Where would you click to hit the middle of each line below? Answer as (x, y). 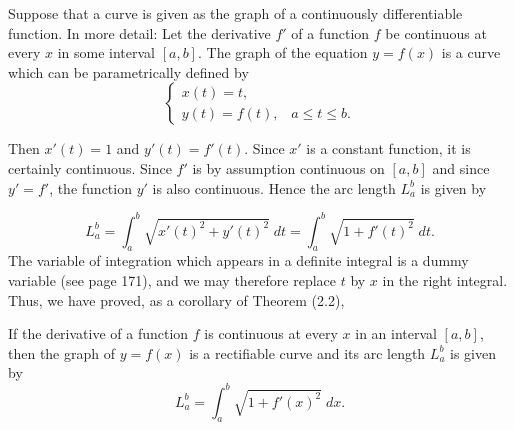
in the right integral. (445, 280)
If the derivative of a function (98, 333)
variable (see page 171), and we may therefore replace (172, 280)
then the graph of (62, 352)
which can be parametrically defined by (128, 71)
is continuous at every (271, 333)
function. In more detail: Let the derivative (139, 32)
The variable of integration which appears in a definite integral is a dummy (238, 260)
